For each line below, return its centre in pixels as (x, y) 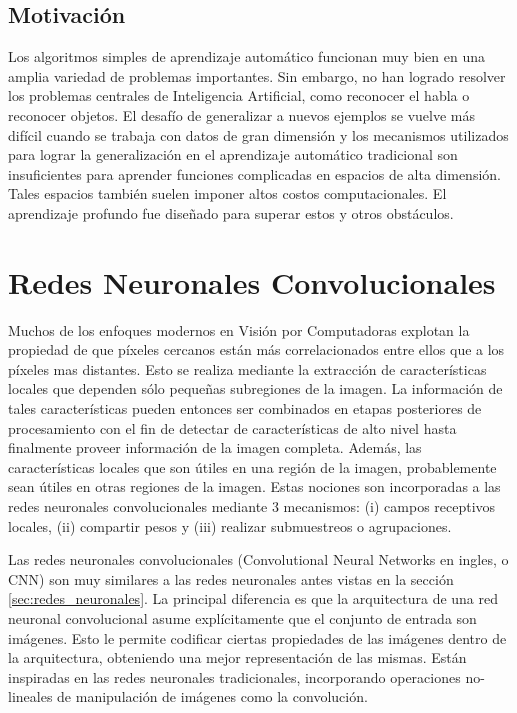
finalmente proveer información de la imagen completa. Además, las (215, 447)
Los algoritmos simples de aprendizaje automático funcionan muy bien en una (246, 56)
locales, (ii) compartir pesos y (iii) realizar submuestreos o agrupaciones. (230, 525)
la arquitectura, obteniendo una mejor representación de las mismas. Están (237, 657)
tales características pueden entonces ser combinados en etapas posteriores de (245, 408)
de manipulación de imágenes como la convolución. (212, 696)
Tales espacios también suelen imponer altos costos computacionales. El (227, 193)
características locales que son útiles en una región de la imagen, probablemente (252, 466)
